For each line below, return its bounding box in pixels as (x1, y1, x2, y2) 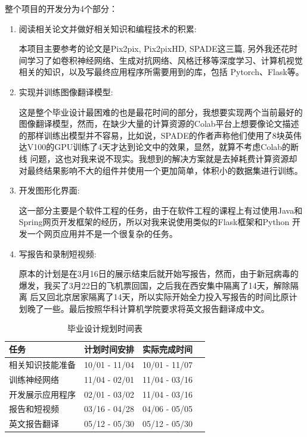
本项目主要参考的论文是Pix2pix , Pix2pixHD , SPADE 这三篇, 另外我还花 (18, 42, 290, 55)
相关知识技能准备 (9, 358, 76, 370)
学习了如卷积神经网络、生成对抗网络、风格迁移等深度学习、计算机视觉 (27, 54, 303, 66)
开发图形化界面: (18, 184, 80, 196)
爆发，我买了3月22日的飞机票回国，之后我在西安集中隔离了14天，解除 (18, 279, 290, 291)
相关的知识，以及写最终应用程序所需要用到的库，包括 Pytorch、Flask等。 (18, 65, 304, 78)
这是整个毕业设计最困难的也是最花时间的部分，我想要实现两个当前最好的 (18, 105, 303, 118)
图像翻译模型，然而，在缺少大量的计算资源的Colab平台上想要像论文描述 (18, 117, 299, 130)
